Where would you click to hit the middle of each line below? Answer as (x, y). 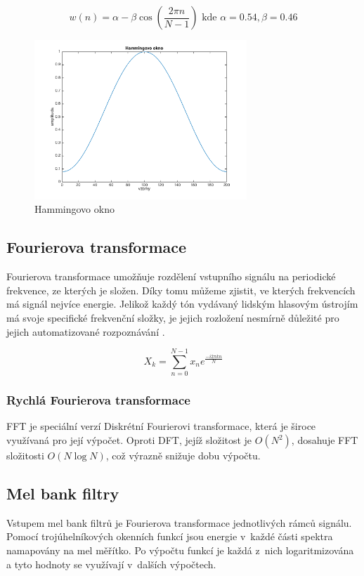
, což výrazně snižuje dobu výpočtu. (183, 456)
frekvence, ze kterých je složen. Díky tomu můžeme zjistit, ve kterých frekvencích (181, 290)
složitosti (25, 456)
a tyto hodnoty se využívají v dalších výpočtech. (111, 564)
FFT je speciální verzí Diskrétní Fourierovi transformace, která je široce (161, 426)
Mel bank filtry (63, 493)
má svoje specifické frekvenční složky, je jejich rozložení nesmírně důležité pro (173, 317)
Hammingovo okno (74, 209)
